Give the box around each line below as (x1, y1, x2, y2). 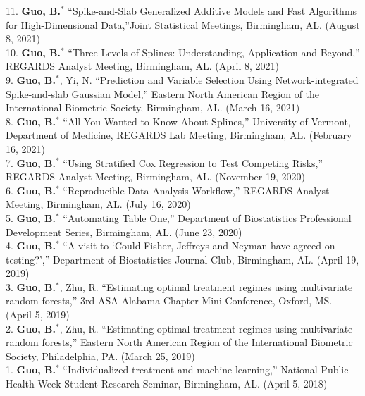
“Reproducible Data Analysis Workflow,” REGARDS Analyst (63, 182, 330, 197)
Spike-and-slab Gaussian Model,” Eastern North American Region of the (6, 86, 320, 101)
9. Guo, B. (6, 72, 56, 87)
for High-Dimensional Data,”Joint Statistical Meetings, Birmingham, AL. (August (6, 17, 360, 32)
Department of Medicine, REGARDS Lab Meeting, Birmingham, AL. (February (6, 128, 352, 142)
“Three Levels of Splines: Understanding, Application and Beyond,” (68, 44, 360, 59)
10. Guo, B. (6, 44, 61, 59)
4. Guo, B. (6, 238, 56, 253)
